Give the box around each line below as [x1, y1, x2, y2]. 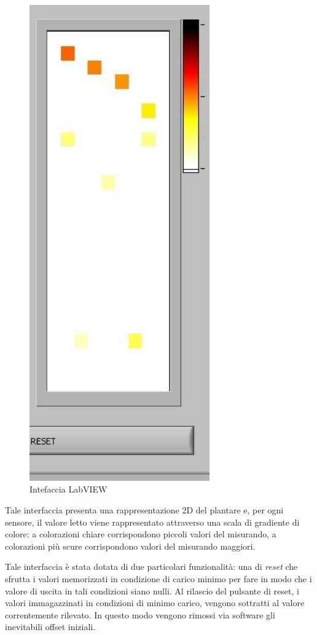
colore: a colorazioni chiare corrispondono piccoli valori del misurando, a [5, 528, 276, 540]
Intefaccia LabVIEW [29, 483, 108, 496]
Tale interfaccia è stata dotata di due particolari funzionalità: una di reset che [5, 560, 298, 573]
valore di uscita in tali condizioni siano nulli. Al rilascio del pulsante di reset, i [5, 584, 299, 597]
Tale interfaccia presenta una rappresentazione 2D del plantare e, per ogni [5, 503, 284, 516]
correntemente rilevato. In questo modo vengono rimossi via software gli [5, 608, 275, 621]
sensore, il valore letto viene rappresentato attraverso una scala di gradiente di [5, 515, 300, 528]
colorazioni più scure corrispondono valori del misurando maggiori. [5, 539, 256, 552]
